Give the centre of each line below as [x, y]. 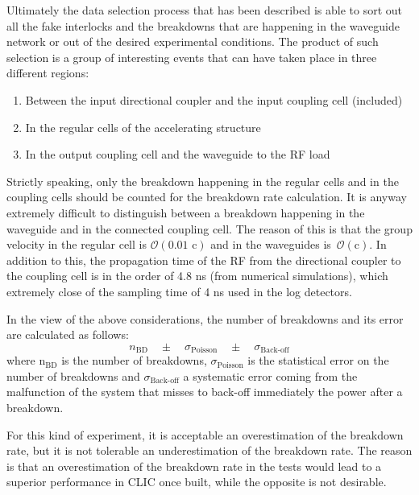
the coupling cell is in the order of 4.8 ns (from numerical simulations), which [197, 276]
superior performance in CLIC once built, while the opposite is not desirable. [197, 482]
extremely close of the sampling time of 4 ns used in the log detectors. [179, 291]
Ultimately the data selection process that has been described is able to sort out [205, 10]
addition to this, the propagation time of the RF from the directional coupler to [204, 260]
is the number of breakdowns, [134, 360]
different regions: [48, 73]
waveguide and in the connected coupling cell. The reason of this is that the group [209, 228]
